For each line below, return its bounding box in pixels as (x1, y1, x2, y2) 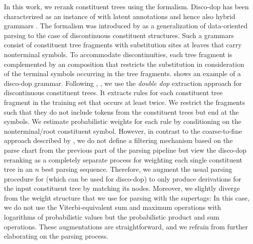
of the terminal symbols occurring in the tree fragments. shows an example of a (4, 68, 241, 79)
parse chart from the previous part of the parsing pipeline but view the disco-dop (4, 144, 247, 155)
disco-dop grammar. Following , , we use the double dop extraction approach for (4, 78, 242, 88)
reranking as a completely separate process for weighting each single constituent (4, 154, 243, 164)
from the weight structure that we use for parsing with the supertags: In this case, (4, 192, 250, 203)
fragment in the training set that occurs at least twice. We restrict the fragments (4, 97, 245, 107)
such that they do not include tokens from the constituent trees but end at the (4, 106, 239, 117)
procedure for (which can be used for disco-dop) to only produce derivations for (4, 173, 242, 183)
